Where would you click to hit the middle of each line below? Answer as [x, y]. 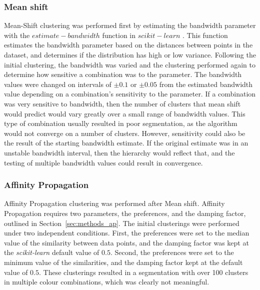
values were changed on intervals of [58, 84]
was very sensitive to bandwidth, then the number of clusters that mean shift [122, 103]
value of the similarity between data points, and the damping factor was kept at [126, 242]
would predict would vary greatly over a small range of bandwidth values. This [125, 113]
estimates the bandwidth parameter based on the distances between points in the [128, 45]
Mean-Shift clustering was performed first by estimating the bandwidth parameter [130, 25]
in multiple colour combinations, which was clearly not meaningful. [107, 282]
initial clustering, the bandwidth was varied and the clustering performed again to [130, 64]
